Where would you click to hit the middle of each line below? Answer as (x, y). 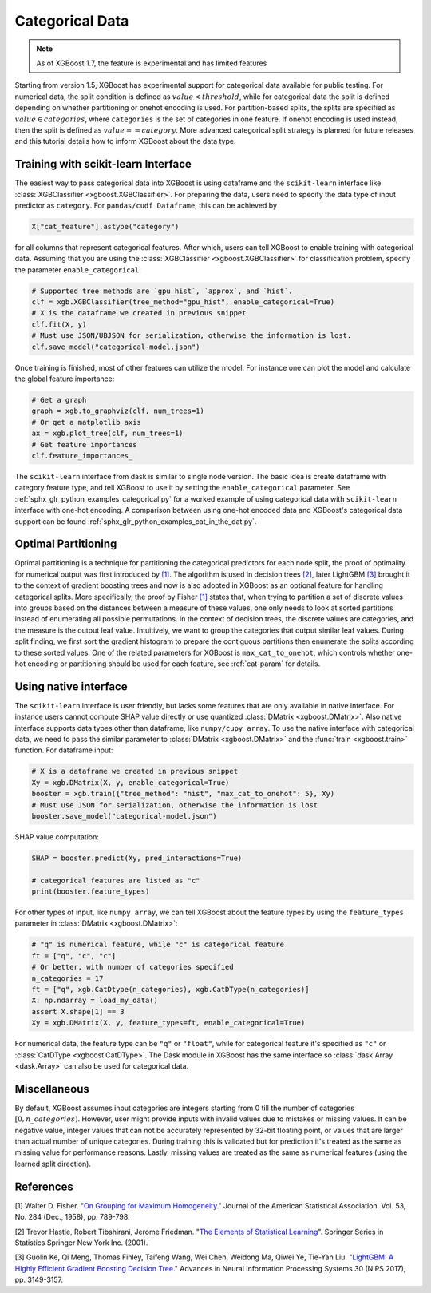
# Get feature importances (84, 444)
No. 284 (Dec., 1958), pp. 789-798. (73, 1217)
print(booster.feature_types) (91, 892)
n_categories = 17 (67, 978)
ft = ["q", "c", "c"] (74, 956)
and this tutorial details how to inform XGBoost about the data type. (125, 141)
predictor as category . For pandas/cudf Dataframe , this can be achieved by (146, 205)
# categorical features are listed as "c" (116, 880)
